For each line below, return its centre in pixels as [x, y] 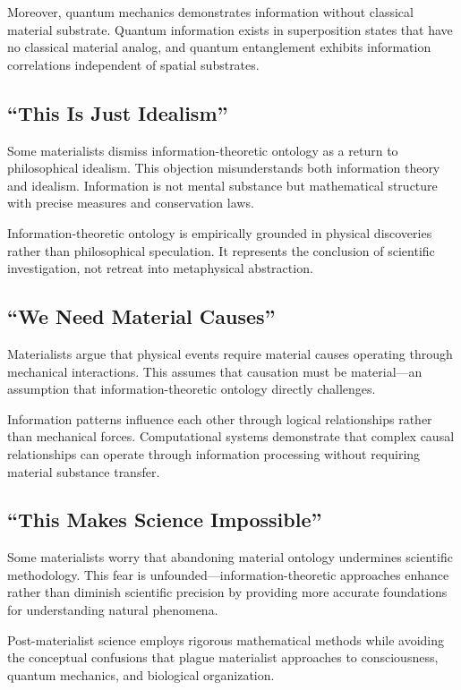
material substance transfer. [84, 471]
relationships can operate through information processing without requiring [214, 453]
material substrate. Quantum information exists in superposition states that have [230, 29]
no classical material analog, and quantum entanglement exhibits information [219, 47]
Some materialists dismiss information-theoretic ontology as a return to [203, 150]
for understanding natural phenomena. [113, 610]
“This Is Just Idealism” [118, 112]
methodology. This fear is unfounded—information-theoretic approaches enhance [228, 574]
